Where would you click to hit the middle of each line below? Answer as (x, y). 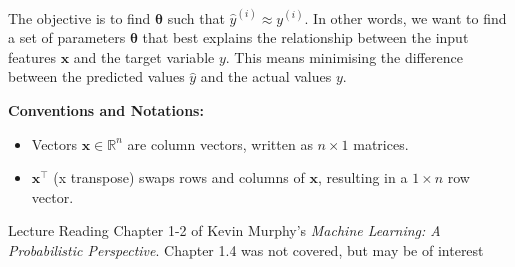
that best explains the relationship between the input (305, 37)
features (32, 56)
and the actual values (266, 76)
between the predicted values (96, 76)
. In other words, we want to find (405, 17)
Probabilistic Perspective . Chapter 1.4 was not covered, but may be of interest (246, 250)
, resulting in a (362, 177)
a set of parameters (67, 37)
